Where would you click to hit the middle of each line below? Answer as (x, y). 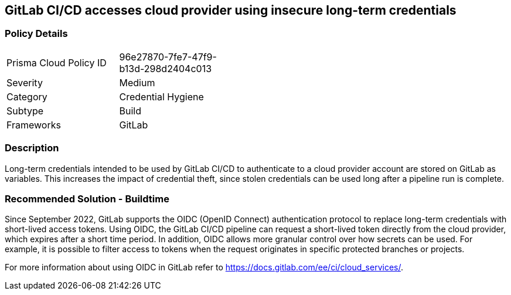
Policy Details (36, 34)
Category (27, 96)
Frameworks (34, 125)
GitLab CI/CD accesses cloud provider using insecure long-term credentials (231, 10)
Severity (25, 82)
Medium (137, 82)
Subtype (25, 111)
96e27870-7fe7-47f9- (168, 57)
